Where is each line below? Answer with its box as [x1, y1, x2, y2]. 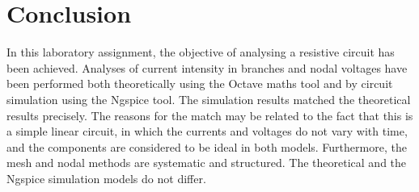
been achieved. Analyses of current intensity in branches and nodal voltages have [6, 59, 408, 76]
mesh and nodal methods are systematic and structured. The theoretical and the [6, 154, 407, 171]
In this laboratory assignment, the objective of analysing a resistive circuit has [6, 44, 395, 61]
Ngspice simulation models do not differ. [6, 169, 206, 186]
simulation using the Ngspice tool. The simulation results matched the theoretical [6, 90, 411, 107]
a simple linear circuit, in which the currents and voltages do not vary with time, [6, 123, 408, 140]
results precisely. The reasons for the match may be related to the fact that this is [6, 106, 413, 123]
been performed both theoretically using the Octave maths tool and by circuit [6, 75, 393, 92]
